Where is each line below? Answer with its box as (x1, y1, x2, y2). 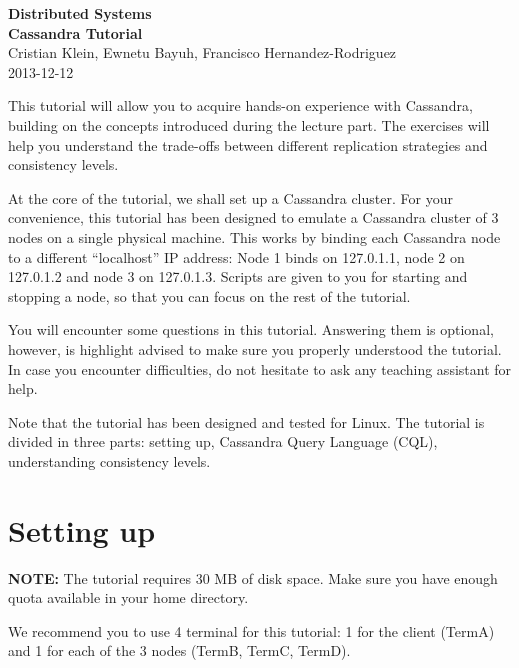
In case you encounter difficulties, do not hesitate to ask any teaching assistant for (8, 358, 512, 379)
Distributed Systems (8, 3, 152, 23)
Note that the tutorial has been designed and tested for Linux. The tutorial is (8, 411, 485, 432)
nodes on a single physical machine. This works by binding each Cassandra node (8, 226, 501, 247)
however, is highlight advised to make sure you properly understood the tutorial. (8, 338, 502, 359)
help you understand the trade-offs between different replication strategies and (8, 134, 488, 155)
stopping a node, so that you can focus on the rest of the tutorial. (8, 285, 411, 306)
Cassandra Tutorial (8, 22, 143, 43)
